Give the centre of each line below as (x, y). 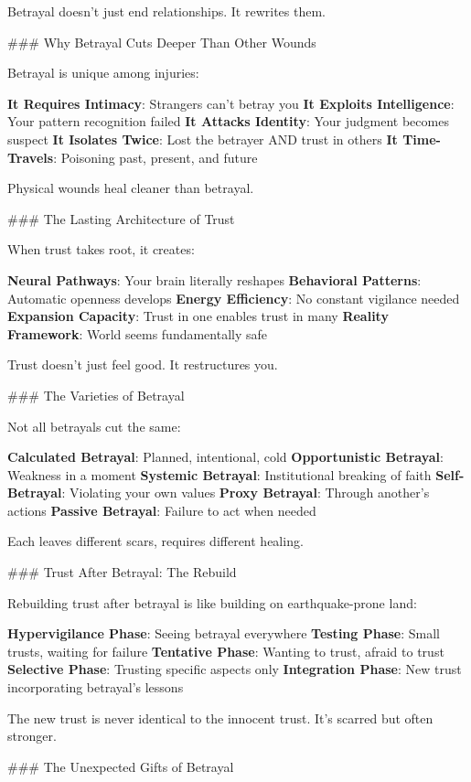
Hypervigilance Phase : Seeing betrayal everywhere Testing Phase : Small (224, 633)
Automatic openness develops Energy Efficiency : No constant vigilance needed (234, 298)
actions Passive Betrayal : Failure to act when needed (162, 510)
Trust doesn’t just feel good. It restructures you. (143, 364)
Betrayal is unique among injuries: (103, 73)
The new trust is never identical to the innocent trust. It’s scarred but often (220, 718)
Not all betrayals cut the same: (94, 426)
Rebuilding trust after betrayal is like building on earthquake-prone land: (212, 602)
